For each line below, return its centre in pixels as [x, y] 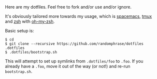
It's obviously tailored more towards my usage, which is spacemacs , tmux [78, 16]
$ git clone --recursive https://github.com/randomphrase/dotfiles [74, 44]
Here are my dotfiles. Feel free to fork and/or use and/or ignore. [68, 7]
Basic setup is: [20, 31]
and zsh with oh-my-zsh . [30, 21]
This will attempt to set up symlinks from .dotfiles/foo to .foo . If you [74, 61]
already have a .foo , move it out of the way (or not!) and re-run [68, 66]
